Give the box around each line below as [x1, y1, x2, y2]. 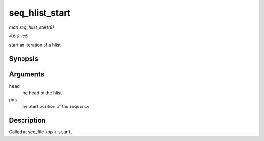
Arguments [9, 70, 44, 79]
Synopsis [9, 55, 39, 63]
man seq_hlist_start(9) [9, 24, 54, 30]
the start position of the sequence [21, 104, 90, 109]
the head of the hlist [21, 90, 62, 96]
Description [9, 116, 46, 124]
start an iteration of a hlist [9, 42, 61, 48]
